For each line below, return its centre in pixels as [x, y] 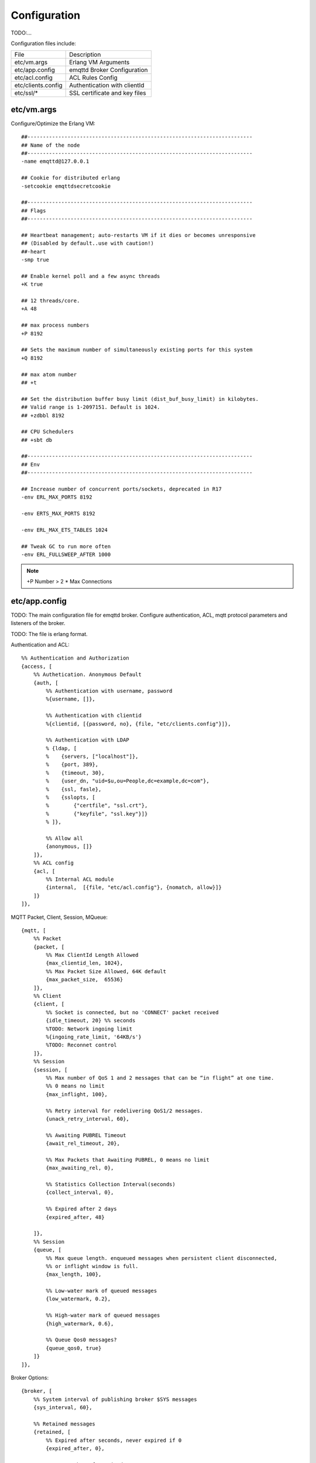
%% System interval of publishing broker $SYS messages [115, 1399]
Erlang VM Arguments [99, 63]
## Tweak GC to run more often [66, 546]
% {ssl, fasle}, [74, 789]
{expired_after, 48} [75, 1217]
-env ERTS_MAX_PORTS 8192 [59, 514]
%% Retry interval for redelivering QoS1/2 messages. [125, 1111]
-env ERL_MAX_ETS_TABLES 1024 [65, 530]
